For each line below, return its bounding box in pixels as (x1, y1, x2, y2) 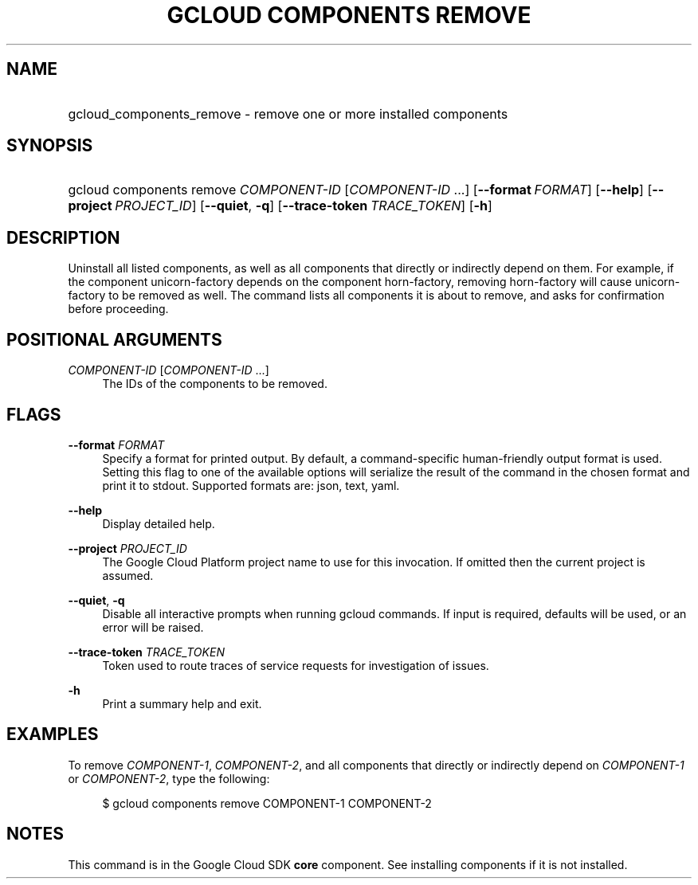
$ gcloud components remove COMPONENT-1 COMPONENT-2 (102, 796, 432, 810)
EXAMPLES (6, 724, 99, 745)
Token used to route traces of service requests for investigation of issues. (102, 658, 489, 672)
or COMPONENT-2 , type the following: (68, 771, 270, 785)
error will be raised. (102, 620, 204, 634)
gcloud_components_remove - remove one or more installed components (68, 105, 508, 122)
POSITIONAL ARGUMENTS (6, 329, 222, 350)
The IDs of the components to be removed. (102, 377, 327, 391)
